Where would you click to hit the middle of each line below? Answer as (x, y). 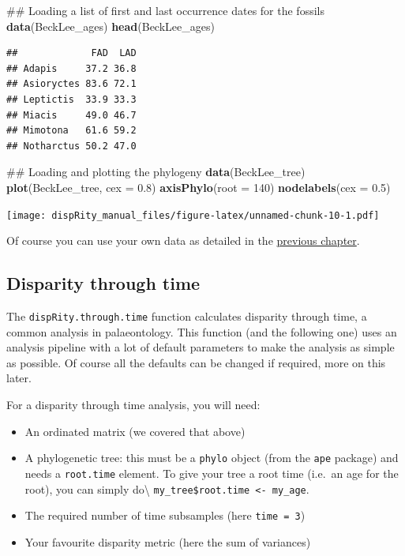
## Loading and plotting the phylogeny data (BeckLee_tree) (156, 172)
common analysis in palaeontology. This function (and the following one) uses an (202, 331)
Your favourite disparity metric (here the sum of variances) (168, 541)
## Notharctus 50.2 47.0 (71, 146)
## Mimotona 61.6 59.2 (71, 131)
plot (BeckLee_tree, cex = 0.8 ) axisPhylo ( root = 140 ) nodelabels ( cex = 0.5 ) (199, 187)
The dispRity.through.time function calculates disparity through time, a (187, 316)
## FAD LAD (71, 53)
